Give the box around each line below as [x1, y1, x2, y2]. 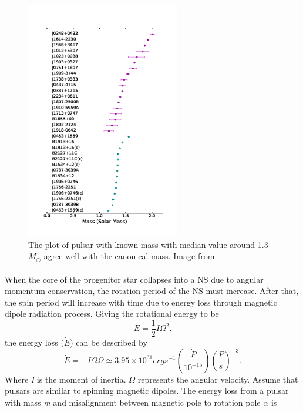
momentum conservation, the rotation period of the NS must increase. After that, [5, 284, 299, 297]
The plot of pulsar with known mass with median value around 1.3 [28, 238, 268, 250]
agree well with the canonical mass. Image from [43, 250, 215, 262]
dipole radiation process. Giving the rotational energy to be [5, 307, 219, 320]
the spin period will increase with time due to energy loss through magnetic [5, 296, 277, 308]
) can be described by [70, 336, 147, 348]
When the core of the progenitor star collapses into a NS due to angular [5, 273, 264, 285]
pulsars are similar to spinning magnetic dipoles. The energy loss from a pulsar [5, 384, 289, 397]
